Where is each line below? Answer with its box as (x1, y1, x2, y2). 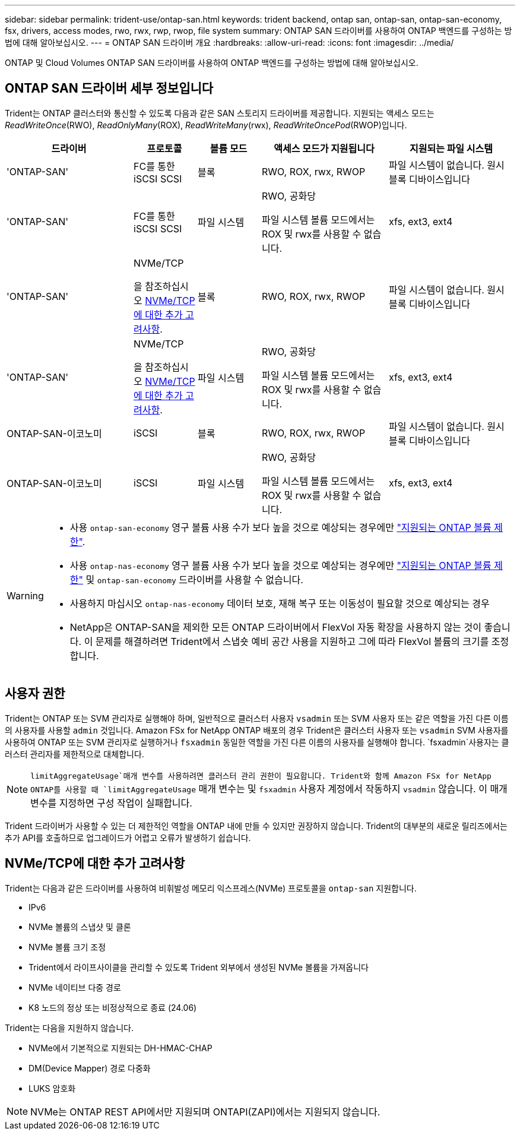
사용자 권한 (5, 686, 65, 701)
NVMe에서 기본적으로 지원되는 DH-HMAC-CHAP (28, 1042, 213, 1053)
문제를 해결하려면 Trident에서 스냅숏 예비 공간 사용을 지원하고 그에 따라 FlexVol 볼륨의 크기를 (95, 635, 489, 647)
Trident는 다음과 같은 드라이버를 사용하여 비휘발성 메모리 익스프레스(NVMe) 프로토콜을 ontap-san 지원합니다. (5, 883, 417, 893)
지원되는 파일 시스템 (409, 142, 493, 154)
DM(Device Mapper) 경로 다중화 (28, 1063, 151, 1073)
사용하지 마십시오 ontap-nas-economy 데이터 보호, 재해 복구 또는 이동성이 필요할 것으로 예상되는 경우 (69, 597, 490, 609)
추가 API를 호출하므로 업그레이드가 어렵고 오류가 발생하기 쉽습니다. (5, 832, 251, 843)
